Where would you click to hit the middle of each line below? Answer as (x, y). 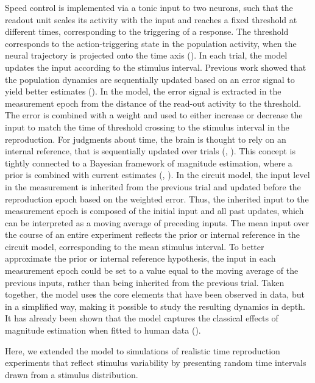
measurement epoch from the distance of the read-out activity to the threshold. (153, 103)
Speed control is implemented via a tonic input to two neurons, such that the (149, 7)
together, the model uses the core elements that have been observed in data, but (155, 294)
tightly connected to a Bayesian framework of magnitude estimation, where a (149, 163)
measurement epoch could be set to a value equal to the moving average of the (152, 270)
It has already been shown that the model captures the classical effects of (142, 318)
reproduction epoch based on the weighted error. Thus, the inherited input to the (157, 199)
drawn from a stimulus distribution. (72, 374)
